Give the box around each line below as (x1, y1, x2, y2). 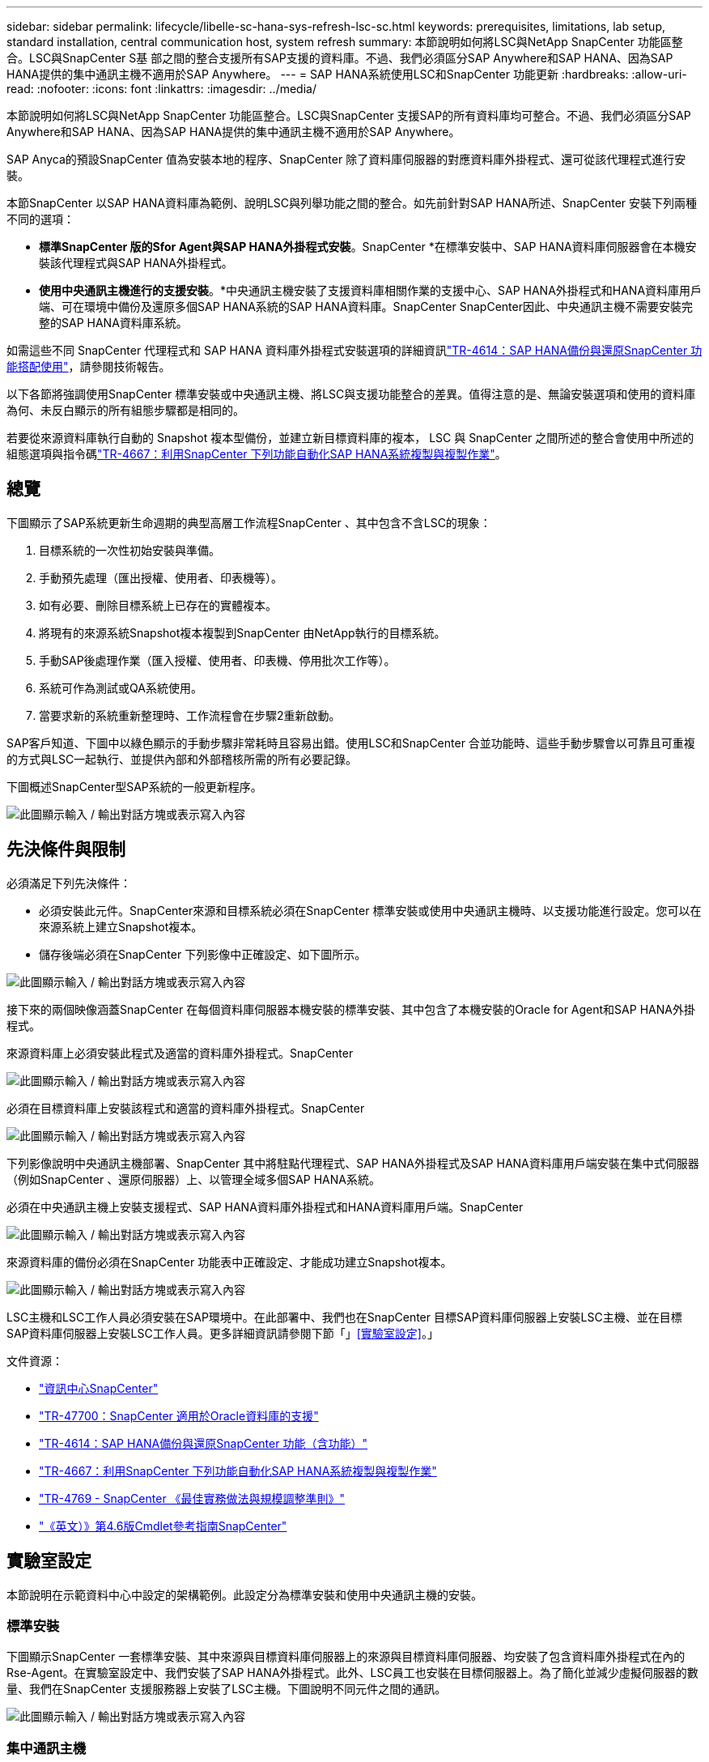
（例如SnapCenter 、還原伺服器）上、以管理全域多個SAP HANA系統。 (6, 1172, 380, 1186)
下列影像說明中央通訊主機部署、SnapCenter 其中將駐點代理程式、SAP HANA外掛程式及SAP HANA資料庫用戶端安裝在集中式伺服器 (6, 1156, 699, 1170)
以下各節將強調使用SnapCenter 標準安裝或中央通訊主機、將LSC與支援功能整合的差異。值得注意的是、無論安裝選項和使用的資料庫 (6, 387, 696, 401)
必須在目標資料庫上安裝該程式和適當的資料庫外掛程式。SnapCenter (6, 1100, 365, 1115)
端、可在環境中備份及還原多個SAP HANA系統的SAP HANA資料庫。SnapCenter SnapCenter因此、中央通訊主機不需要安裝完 (39, 300, 693, 313)
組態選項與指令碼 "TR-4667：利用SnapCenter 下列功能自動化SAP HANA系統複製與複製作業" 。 (6, 447, 507, 461)
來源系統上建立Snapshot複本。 (39, 919, 203, 934)
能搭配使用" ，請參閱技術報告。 (6, 360, 171, 373)
